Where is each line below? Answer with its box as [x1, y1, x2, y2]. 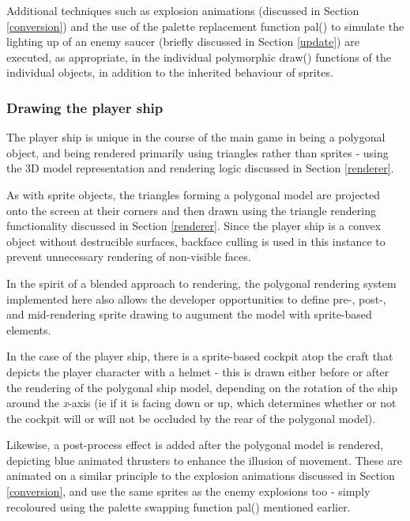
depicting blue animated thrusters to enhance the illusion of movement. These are [6, 451, 402, 468]
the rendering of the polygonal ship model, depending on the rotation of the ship [6, 379, 398, 395]
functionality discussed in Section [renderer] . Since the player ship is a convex [6, 217, 382, 234]
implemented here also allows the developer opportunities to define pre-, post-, [6, 290, 386, 307]
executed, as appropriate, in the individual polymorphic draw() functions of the [6, 48, 391, 65]
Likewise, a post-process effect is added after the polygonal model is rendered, [6, 436, 384, 453]
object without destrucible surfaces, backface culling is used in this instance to [6, 232, 386, 249]
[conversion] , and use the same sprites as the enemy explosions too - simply [6, 483, 371, 500]
